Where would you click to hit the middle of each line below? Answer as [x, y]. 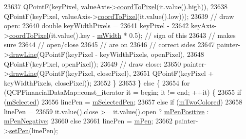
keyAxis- [204, 26]
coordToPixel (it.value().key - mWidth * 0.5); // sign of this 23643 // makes [122, 35]
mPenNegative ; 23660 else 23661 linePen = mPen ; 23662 [88, 121]
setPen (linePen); [33, 130]
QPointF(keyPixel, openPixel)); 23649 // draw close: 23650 [93, 63]
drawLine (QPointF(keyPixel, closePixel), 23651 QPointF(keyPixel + [111, 73]
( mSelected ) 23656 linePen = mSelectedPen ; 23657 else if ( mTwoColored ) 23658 [123, 101]
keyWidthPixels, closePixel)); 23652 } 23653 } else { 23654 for [97, 82]
